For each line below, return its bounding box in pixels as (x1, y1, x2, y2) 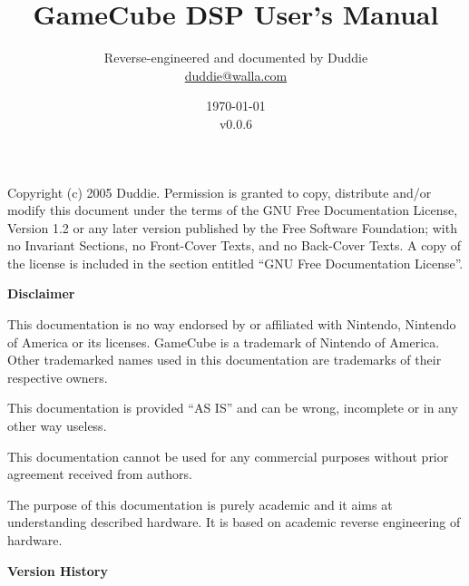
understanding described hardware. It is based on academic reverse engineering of (7, 513, 461, 532)
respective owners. (7, 367, 108, 386)
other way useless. (7, 416, 107, 435)
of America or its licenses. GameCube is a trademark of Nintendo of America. (7, 332, 440, 351)
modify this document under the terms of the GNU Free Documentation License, (7, 200, 458, 220)
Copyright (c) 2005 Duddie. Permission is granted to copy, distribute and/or (7, 182, 432, 201)
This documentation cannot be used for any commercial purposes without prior (7, 446, 449, 465)
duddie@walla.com (184, 65, 288, 84)
